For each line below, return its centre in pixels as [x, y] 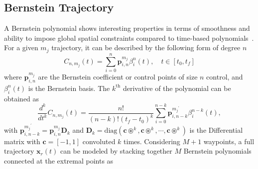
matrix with [22, 141]
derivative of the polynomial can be [177, 88]
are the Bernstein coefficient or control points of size [118, 76]
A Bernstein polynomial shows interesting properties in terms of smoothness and [127, 28]
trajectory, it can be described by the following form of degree [146, 47]
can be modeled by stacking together [116, 151]
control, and [225, 76]
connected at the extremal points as [59, 161]
